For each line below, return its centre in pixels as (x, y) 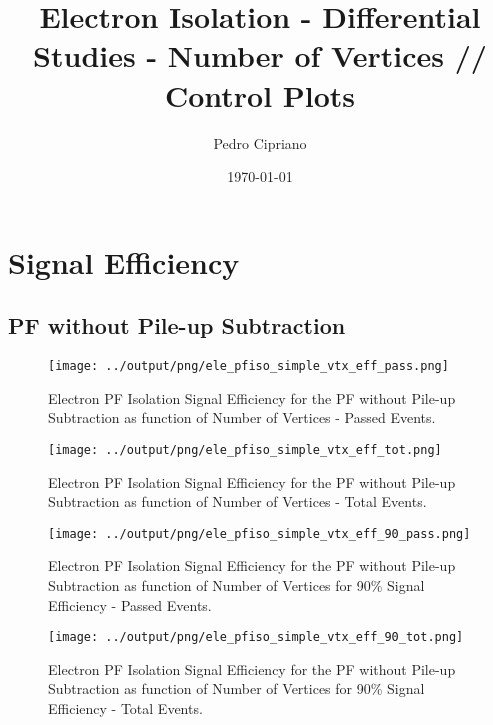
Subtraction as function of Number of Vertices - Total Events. (237, 501)
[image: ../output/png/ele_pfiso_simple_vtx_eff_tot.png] (245, 449)
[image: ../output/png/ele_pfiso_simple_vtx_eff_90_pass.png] (259, 533)
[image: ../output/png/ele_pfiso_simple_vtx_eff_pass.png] (248, 366)
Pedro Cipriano (260, 142)
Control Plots (260, 94)
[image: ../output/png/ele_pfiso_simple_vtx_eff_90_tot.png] (256, 637)
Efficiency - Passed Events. (130, 604)
